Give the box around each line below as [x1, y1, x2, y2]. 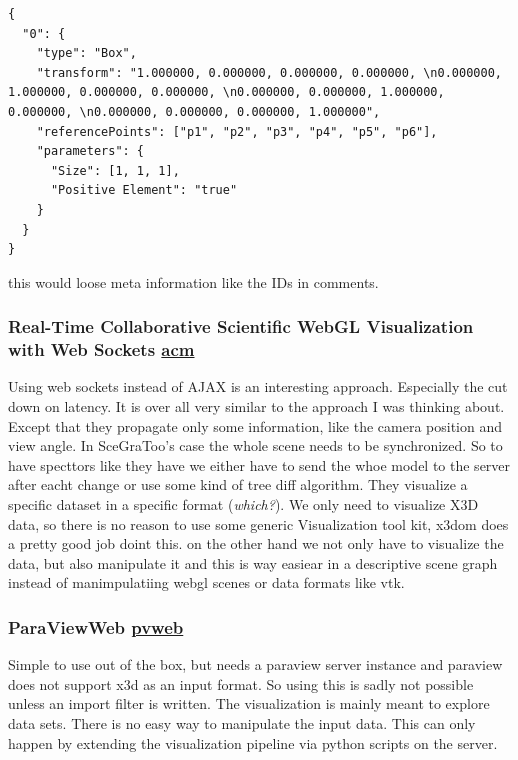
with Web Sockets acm [8, 337, 195, 362]
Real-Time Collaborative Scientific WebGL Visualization [8, 314, 474, 339]
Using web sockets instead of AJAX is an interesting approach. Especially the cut [8, 376, 508, 397]
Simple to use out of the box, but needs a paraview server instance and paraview [8, 654, 503, 675]
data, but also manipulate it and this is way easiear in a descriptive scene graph [8, 552, 498, 573]
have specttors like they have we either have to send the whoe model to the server [8, 454, 511, 475]
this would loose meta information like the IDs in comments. [8, 271, 379, 292]
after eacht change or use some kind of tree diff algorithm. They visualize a [8, 474, 468, 495]
